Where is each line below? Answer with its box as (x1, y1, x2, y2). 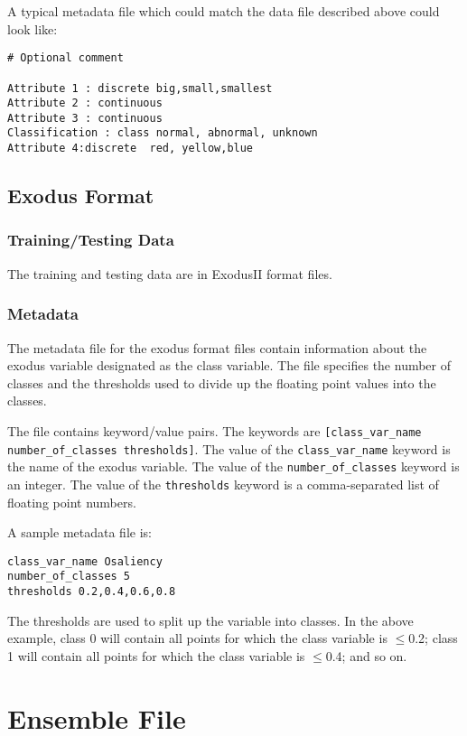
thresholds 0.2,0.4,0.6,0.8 (7, 585, 176, 599)
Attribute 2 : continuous (7, 97, 163, 110)
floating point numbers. (7, 492, 136, 511)
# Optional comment (7, 51, 124, 65)
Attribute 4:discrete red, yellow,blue (7, 142, 254, 155)
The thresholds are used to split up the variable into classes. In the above (7, 610, 414, 629)
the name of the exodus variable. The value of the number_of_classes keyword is (7, 457, 460, 476)
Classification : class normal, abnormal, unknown (7, 126, 318, 140)
